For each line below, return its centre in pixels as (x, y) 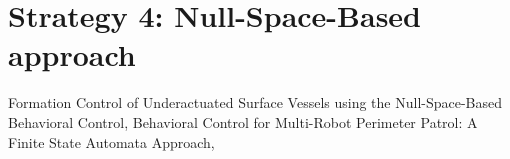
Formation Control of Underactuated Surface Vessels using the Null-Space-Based (255, 102)
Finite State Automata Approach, (111, 141)
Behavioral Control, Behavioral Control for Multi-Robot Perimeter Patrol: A (243, 121)
